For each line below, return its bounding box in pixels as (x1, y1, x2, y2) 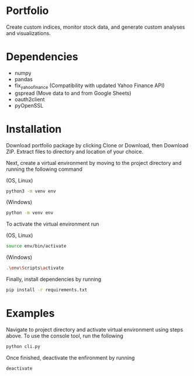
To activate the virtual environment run (6, 220, 99, 227)
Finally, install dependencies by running (6, 276, 102, 283)
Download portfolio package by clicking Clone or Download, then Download (6, 142, 189, 149)
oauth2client (14, 95, 45, 103)
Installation (6, 122, 62, 136)
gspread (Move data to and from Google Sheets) (14, 89, 131, 96)
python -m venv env (6, 210, 54, 216)
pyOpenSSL (14, 102, 44, 109)
